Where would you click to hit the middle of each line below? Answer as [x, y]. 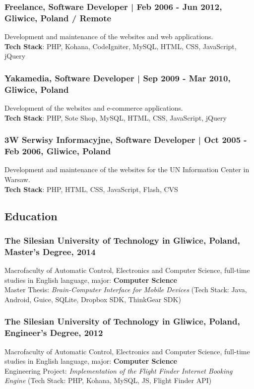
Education [31, 216]
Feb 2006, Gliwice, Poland [58, 151]
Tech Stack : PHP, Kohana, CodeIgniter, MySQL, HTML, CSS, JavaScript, [121, 46]
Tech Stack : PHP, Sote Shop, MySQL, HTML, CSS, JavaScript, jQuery [116, 117]
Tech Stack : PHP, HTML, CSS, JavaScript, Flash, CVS [91, 189]
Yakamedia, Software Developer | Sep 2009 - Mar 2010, [118, 78]
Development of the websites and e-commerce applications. [94, 108]
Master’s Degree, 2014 [50, 251]
